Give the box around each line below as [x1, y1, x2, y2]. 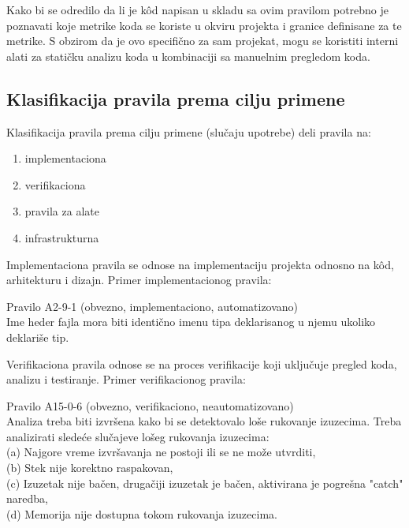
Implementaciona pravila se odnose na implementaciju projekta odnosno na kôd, [6, 256, 394, 272]
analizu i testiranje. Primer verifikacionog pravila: [6, 371, 246, 388]
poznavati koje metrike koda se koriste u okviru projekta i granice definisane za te [6, 17, 402, 33]
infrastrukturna [24, 229, 99, 245]
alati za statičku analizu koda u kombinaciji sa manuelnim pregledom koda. [6, 47, 370, 64]
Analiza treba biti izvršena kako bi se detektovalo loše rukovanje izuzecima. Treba [6, 413, 402, 429]
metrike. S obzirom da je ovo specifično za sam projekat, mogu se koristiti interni [6, 32, 399, 49]
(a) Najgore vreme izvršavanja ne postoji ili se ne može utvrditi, [6, 444, 316, 460]
